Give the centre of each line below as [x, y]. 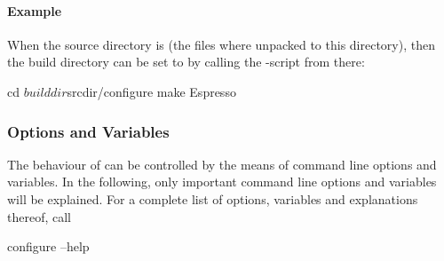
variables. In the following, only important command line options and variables [222, 182]
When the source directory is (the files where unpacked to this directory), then [221, 44]
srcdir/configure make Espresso [151, 91]
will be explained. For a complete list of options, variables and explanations [213, 198]
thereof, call [39, 216]
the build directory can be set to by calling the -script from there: [186, 62]
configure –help [48, 246]
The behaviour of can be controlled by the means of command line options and [222, 164]
